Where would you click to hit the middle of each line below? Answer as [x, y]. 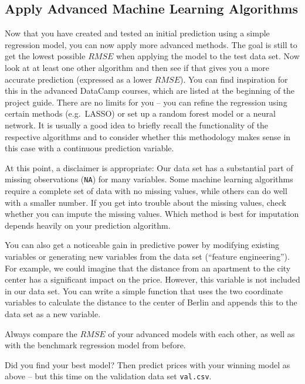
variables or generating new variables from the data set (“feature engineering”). [147, 256]
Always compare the [41, 333]
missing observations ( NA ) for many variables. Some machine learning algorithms [149, 179]
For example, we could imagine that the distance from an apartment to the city [148, 268]
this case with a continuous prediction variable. [89, 148]
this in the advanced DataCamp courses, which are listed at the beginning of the [150, 91]
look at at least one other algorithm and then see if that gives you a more [137, 67]
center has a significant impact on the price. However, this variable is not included [152, 279]
